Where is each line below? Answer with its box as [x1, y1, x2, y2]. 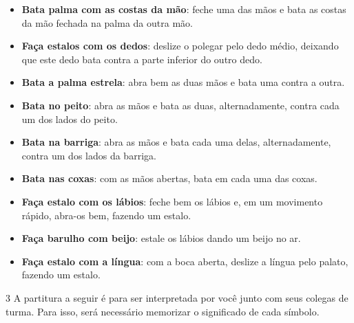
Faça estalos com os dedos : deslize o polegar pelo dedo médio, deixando [21, 38, 339, 53]
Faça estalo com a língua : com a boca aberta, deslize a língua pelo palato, [21, 254, 348, 268]
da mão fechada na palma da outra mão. [21, 15, 193, 30]
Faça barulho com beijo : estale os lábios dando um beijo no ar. [21, 231, 301, 245]
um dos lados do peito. [21, 111, 118, 126]
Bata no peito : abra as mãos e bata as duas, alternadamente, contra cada [21, 98, 340, 112]
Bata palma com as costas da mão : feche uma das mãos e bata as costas [21, 2, 346, 16]
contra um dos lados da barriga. [21, 148, 156, 162]
